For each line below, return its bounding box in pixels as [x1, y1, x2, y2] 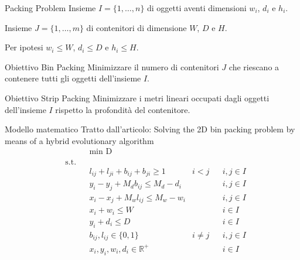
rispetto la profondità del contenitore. [55, 103, 190, 115]
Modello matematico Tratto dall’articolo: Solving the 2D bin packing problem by [5, 123, 295, 135]
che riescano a [229, 60, 279, 73]
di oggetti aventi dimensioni [147, 2, 247, 13]
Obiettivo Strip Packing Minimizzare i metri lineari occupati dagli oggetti [5, 91, 270, 104]
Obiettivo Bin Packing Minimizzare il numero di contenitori [5, 60, 219, 73]
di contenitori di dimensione [86, 21, 187, 33]
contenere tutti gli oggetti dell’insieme [5, 72, 141, 84]
